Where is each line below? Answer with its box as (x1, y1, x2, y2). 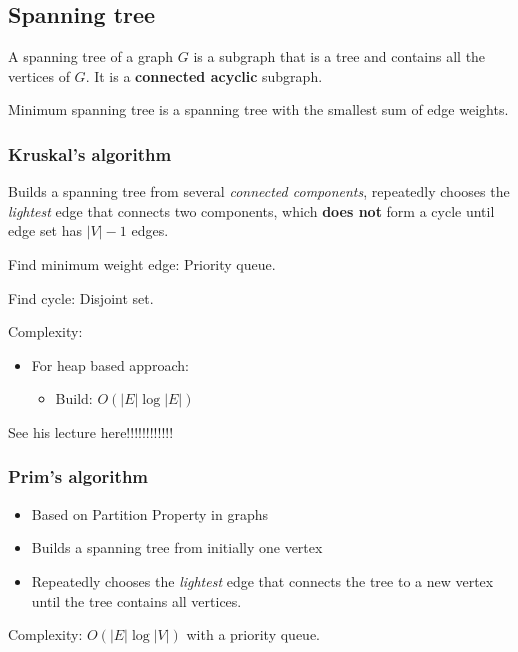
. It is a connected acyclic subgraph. (85, 65, 323, 86)
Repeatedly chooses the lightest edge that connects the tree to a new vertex (31, 570, 494, 591)
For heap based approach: (31, 354, 189, 375)
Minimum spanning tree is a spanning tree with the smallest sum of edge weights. (8, 99, 509, 120)
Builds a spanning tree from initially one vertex (31, 537, 323, 558)
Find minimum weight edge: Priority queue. (8, 253, 276, 274)
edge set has (8, 220, 83, 241)
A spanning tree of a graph (8, 46, 174, 67)
